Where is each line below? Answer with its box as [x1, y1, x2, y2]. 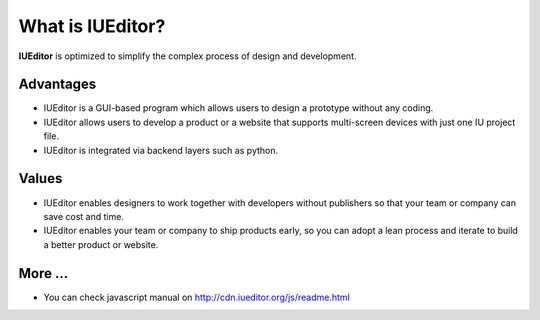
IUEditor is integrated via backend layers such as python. [43, 144, 279, 156]
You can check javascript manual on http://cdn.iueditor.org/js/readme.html [43, 291, 350, 303]
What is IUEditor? [18, 15, 166, 37]
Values [18, 170, 63, 187]
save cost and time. [43, 210, 125, 222]
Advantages [18, 76, 97, 93]
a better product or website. [43, 238, 159, 250]
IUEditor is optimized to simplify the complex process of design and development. [18, 50, 357, 62]
